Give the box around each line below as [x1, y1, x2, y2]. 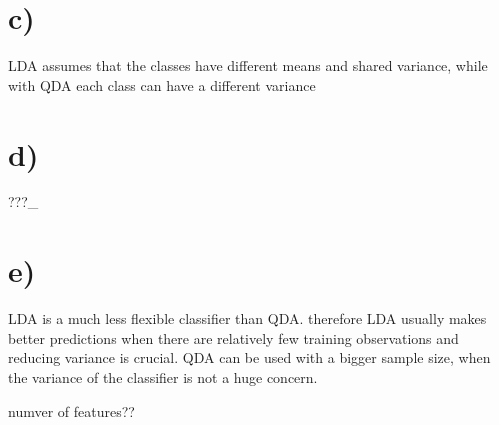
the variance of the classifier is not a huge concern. [8, 366, 318, 387]
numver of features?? [8, 400, 135, 421]
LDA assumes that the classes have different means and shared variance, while [8, 55, 488, 76]
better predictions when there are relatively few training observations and [8, 327, 459, 348]
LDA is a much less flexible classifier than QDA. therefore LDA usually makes [8, 308, 487, 329]
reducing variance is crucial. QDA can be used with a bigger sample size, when [8, 347, 491, 368]
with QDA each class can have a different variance [8, 74, 316, 95]
